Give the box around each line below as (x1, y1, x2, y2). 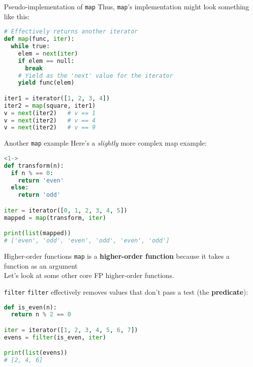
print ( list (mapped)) (4, 230, 71, 237)
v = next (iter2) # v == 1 (4, 109, 96, 117)
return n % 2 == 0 (11, 311, 71, 318)
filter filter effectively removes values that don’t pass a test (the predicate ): (4, 286, 248, 297)
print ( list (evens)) (4, 349, 67, 357)
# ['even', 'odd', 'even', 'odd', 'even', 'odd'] (4, 237, 170, 245)
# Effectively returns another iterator (4, 28, 138, 35)
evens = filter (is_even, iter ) (4, 334, 106, 341)
